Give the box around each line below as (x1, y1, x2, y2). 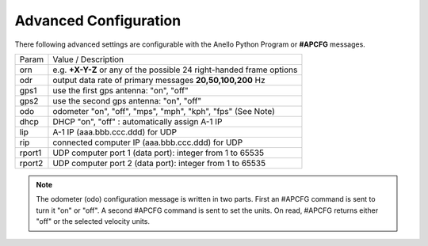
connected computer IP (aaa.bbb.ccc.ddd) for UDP (52, 137, 243, 148)
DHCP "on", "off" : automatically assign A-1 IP (52, 115, 223, 127)
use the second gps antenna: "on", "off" (52, 95, 202, 106)
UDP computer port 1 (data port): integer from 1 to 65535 (52, 147, 265, 158)
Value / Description (52, 54, 124, 65)
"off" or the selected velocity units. (36, 217, 151, 226)
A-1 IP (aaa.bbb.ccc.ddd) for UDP (52, 127, 178, 138)
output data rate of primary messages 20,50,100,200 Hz (52, 74, 266, 85)
